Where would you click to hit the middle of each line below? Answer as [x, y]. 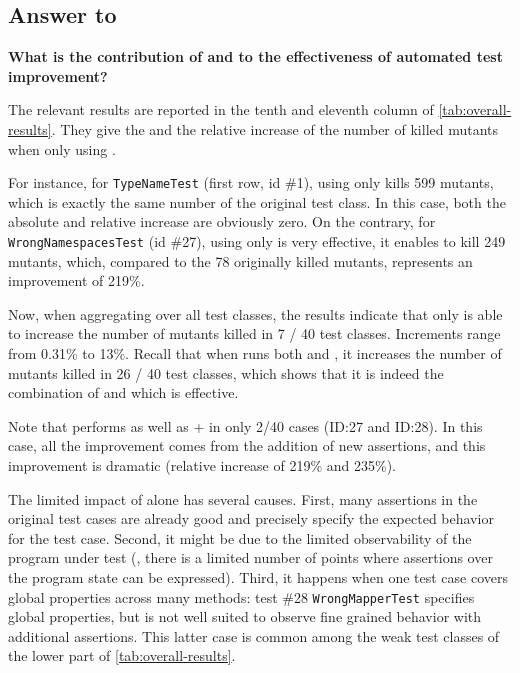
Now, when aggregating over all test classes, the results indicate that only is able [255, 313]
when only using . [62, 148]
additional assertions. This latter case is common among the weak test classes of [254, 635]
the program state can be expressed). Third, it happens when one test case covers [258, 576]
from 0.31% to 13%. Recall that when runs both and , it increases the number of [255, 353]
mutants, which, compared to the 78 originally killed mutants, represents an [240, 260]
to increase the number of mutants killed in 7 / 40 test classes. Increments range [254, 333]
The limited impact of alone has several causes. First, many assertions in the [243, 498]
